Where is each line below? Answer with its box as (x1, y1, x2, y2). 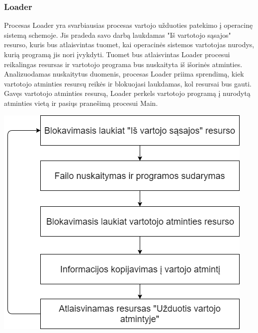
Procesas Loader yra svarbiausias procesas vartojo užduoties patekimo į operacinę (4, 20, 253, 30)
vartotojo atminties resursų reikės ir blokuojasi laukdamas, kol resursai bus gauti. (4, 78, 252, 88)
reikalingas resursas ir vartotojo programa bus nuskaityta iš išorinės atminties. (4, 59, 243, 69)
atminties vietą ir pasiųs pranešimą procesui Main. (4, 97, 158, 108)
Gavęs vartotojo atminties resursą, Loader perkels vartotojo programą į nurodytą (4, 88, 251, 98)
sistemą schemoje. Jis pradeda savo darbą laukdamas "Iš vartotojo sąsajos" (4, 29, 231, 40)
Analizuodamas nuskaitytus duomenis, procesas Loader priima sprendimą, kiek (4, 69, 244, 79)
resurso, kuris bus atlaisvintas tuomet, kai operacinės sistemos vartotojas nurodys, (4, 39, 255, 50)
